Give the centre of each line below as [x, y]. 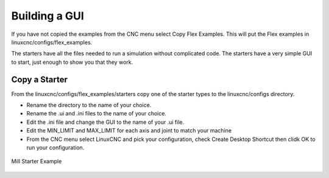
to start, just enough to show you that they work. [72, 62]
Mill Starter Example [37, 162]
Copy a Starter [40, 79]
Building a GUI [48, 16]
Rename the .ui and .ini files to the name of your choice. [97, 114]
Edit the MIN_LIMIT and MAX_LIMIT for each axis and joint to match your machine [129, 131]
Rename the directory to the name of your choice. [89, 105]
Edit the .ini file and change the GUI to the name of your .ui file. [105, 122]
